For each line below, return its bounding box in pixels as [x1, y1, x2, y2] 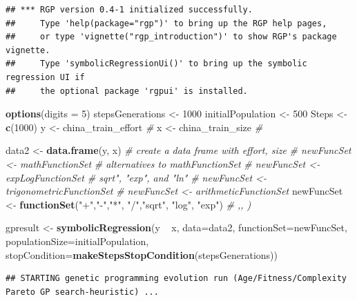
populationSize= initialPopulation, [6, 233, 149, 248]
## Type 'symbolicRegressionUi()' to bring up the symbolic [6, 59, 307, 69]
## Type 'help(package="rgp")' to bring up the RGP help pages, [6, 18, 327, 28]
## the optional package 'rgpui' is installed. [6, 86, 248, 96]
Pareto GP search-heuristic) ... [6, 287, 159, 297]
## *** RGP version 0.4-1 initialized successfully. [6, 5, 253, 14]
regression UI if [6, 72, 85, 82]
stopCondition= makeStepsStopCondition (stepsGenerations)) [6, 247, 278, 262]
